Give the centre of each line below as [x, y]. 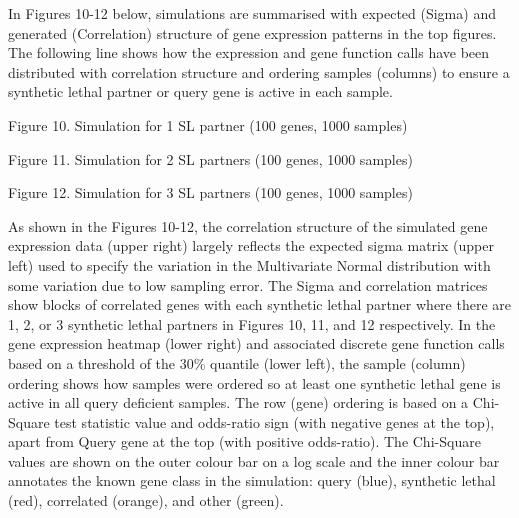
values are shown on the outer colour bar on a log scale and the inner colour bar [254, 460]
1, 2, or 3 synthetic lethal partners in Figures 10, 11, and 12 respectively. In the [252, 323]
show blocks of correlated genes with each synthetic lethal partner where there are [259, 304]
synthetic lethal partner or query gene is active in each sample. [200, 91]
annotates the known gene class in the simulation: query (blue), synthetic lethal [252, 480]
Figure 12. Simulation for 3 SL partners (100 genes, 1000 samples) [210, 192]
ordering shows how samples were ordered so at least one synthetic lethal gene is [254, 382]
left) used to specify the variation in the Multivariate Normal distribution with [249, 264]
